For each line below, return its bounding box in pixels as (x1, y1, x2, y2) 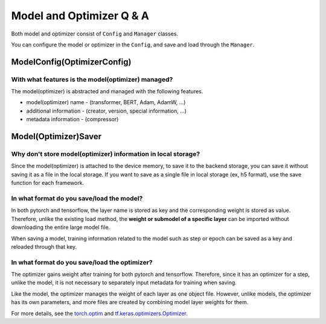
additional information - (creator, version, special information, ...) (26, 107, 187, 114)
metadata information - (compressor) (26, 116, 119, 123)
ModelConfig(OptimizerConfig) (11, 57, 132, 67)
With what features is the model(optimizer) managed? (11, 75, 173, 84)
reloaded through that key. (11, 243, 77, 250)
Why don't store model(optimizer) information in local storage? (11, 150, 200, 158)
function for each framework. (11, 179, 85, 187)
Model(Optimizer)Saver (11, 131, 102, 142)
